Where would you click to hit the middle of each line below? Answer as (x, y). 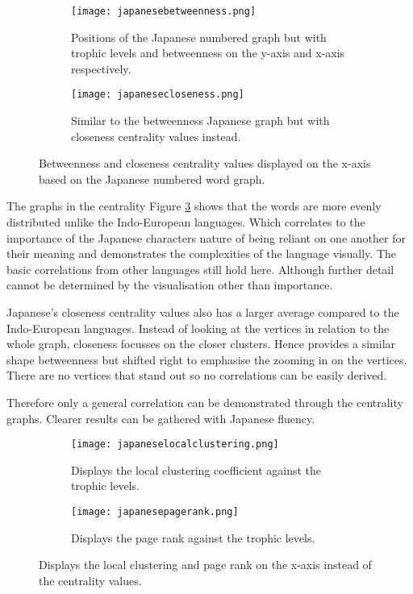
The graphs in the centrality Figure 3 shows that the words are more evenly (194, 206)
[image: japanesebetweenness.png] (164, 11)
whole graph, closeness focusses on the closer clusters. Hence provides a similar (201, 344)
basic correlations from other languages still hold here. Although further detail (200, 269)
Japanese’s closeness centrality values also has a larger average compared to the (203, 312)
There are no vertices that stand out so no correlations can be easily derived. (197, 375)
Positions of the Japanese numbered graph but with (199, 37)
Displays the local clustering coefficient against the (196, 469)
